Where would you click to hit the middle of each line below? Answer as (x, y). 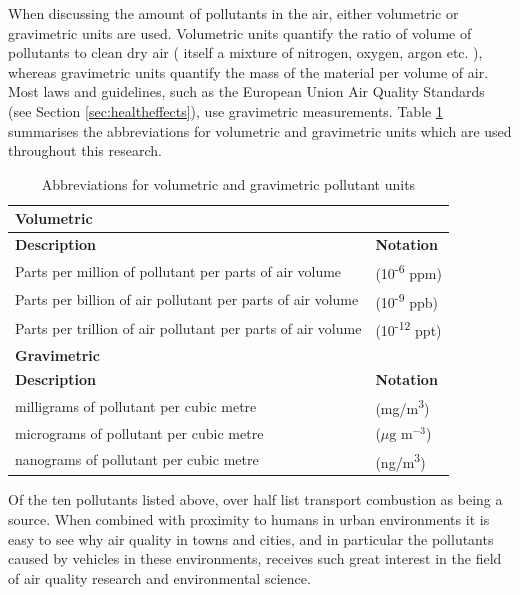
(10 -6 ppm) (408, 271)
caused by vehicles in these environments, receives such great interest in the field (255, 558)
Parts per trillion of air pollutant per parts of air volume (188, 327)
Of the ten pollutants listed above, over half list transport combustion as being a (255, 499)
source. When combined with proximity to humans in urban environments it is (249, 518)
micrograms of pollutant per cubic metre (139, 432)
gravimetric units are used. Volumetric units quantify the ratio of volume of (240, 32)
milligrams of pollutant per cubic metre (136, 406)
